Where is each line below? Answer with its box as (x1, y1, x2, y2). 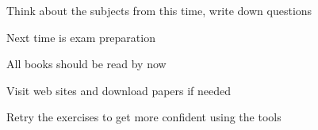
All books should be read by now (6, 55, 167, 72)
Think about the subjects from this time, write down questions (6, 2, 312, 18)
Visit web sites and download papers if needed (6, 82, 232, 98)
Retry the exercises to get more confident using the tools (6, 109, 282, 125)
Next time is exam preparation (6, 29, 155, 45)
